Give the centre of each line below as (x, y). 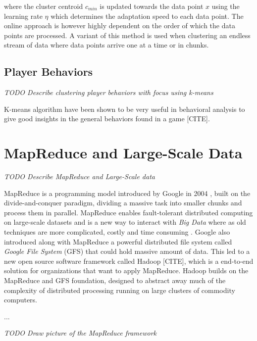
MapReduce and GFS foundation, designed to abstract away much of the (115, 280)
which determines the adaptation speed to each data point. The (147, 16)
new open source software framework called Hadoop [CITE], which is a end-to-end (129, 261)
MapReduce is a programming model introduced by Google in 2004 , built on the (127, 193)
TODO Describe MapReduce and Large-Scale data (79, 176)
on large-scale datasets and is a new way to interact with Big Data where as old (125, 222)
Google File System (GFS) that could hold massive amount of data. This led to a (127, 251)
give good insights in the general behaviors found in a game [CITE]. (107, 119)
